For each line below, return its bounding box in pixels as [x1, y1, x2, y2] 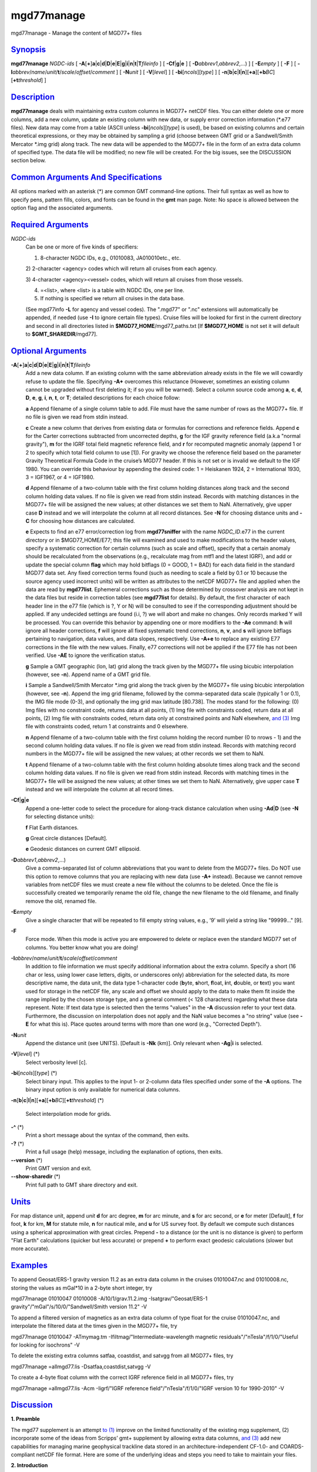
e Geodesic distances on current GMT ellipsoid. [25, 846, 141, 853]
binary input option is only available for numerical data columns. [25, 1086, 181, 1093]
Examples [11, 1261, 48, 1271]
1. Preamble [11, 1415, 41, 1423]
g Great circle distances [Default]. [25, 834, 108, 841]
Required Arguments [11, 220, 89, 230]
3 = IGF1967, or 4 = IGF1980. [25, 473, 95, 480]
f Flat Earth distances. [25, 824, 79, 831]
